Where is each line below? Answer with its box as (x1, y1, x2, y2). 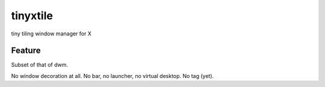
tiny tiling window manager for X (11, 30, 91, 37)
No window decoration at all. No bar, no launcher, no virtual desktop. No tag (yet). (11, 72, 214, 79)
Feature (11, 46, 41, 56)
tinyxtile (11, 9, 54, 22)
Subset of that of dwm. (11, 61, 69, 68)
